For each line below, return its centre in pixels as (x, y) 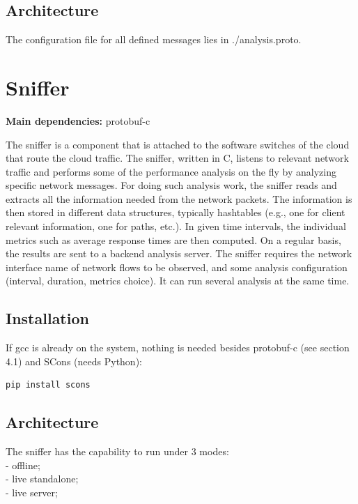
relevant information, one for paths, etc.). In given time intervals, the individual (176, 226)
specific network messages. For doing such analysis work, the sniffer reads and (171, 185)
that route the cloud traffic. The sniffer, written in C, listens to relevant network (177, 158)
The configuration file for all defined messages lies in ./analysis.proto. (154, 39)
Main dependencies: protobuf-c (78, 120)
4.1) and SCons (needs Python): (74, 361)
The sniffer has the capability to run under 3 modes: (117, 451)
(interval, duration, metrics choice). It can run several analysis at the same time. (178, 281)
